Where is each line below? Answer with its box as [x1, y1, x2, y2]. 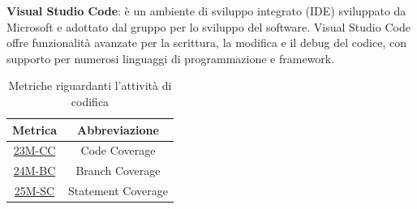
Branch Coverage [75, 162, 161, 179]
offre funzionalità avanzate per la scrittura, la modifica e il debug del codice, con [6, 34, 406, 51]
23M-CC [13, 142, 56, 159]
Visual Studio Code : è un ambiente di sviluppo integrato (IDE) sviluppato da [6, 2, 406, 19]
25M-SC [14, 182, 55, 199]
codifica [71, 92, 110, 109]
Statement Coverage [68, 182, 168, 199]
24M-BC [13, 162, 56, 179]
